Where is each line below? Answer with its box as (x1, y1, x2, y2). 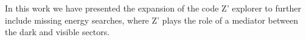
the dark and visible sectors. (5, 25, 110, 38)
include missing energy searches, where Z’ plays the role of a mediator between (5, 13, 298, 26)
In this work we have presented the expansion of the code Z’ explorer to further (5, 2, 301, 14)
